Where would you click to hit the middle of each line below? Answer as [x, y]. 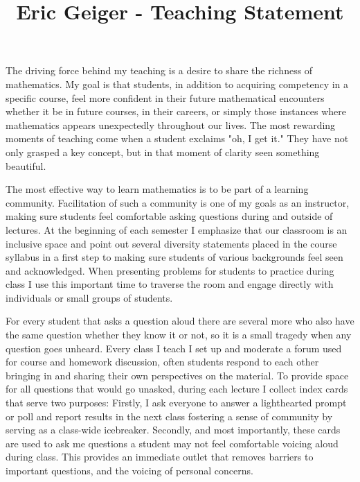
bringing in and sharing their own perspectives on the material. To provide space [177, 375]
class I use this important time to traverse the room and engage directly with [170, 284]
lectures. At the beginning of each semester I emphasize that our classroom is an [177, 229]
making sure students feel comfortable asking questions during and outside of [169, 216]
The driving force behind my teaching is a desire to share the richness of [159, 70]
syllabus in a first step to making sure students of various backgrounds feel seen [174, 257]
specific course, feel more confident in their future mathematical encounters [165, 97]
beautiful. [26, 165]
